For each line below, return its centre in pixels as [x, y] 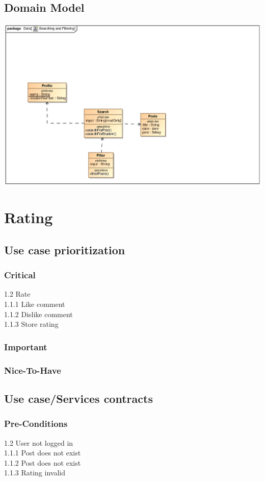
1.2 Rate [17, 294]
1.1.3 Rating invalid [35, 473]
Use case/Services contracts [78, 398]
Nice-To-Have [33, 370]
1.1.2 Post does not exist [43, 462]
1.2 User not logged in [39, 442]
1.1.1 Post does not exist [43, 453]
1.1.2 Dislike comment [38, 314]
